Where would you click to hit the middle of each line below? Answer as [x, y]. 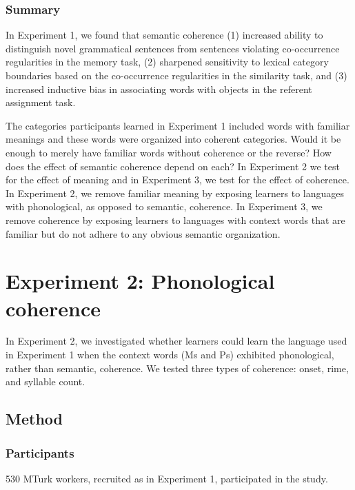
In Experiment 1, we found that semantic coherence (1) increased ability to [164, 35]
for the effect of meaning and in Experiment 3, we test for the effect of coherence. [177, 180]
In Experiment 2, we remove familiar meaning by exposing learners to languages [175, 193]
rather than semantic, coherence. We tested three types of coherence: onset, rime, [177, 368]
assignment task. [41, 102]
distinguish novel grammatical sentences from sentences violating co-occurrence [173, 48]
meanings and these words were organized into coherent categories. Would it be [173, 139]
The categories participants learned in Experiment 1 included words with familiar [178, 125]
